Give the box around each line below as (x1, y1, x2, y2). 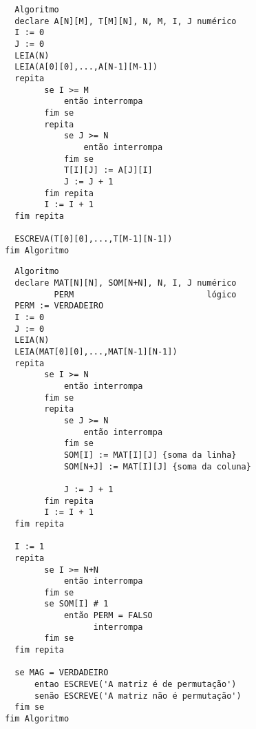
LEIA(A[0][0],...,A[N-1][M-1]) (14, 62, 158, 72)
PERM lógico (54, 289, 237, 299)
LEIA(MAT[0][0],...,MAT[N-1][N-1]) (14, 347, 178, 357)
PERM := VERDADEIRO (14, 301, 104, 311)
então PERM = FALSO (63, 611, 153, 621)
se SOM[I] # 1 (44, 599, 109, 609)
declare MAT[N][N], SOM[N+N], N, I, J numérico (14, 278, 237, 288)
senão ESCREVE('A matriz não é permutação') (34, 690, 242, 701)
